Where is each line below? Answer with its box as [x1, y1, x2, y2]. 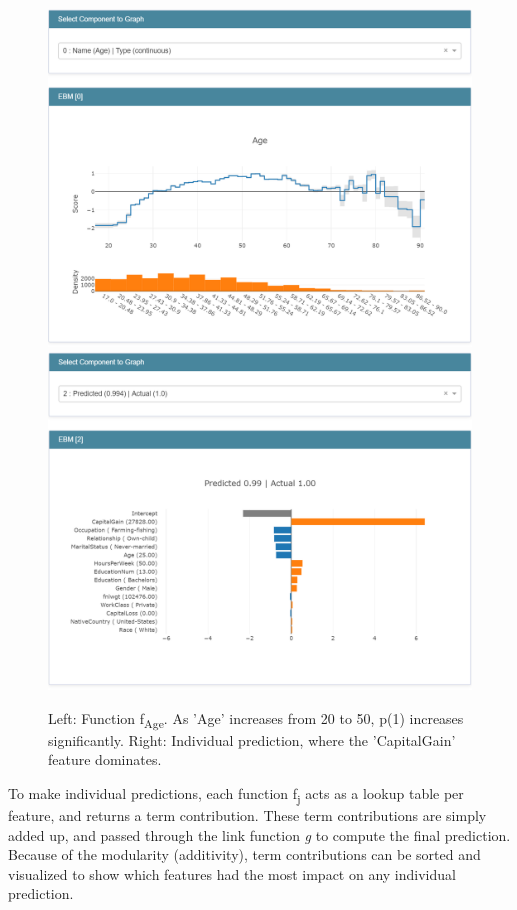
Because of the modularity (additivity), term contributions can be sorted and [8, 844, 481, 865]
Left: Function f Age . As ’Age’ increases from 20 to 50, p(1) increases [48, 707, 464, 731]
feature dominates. [48, 749, 162, 770]
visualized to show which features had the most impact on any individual [8, 863, 456, 884]
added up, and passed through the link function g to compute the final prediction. [8, 824, 511, 845]
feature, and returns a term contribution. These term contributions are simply [8, 805, 487, 826]
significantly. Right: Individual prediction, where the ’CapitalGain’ [48, 729, 456, 750]
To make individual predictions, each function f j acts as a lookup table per [8, 782, 464, 806]
